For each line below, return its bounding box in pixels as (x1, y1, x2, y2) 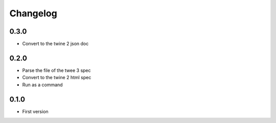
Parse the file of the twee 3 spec (22, 67, 91, 73)
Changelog (9, 8, 57, 19)
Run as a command (22, 82, 63, 88)
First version (22, 108, 49, 114)
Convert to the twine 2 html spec (22, 75, 91, 81)
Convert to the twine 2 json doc (22, 41, 89, 47)
